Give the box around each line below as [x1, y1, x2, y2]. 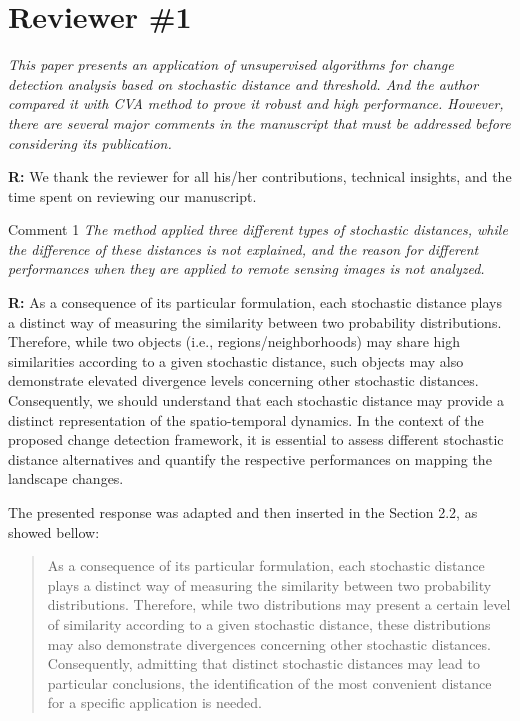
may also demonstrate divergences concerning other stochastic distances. [47, 633, 491, 654]
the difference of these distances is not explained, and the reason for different [8, 238, 479, 259]
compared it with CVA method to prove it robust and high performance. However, [8, 93, 504, 114]
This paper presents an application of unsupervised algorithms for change [8, 54, 454, 75]
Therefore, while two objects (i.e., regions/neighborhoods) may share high [8, 331, 461, 352]
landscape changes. [8, 468, 124, 489]
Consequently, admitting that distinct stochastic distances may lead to [47, 653, 480, 674]
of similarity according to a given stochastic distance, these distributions [47, 613, 491, 634]
